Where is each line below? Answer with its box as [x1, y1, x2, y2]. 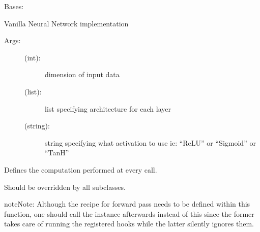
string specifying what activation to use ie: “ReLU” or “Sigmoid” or [45, 137, 256, 148]
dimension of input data [45, 69, 120, 80]
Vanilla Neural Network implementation [4, 18, 129, 28]
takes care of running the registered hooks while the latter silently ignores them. [4, 218, 254, 229]
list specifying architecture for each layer [45, 103, 171, 114]
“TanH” [45, 147, 69, 158]
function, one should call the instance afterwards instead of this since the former [4, 208, 254, 219]
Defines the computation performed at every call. [4, 164, 157, 175]
